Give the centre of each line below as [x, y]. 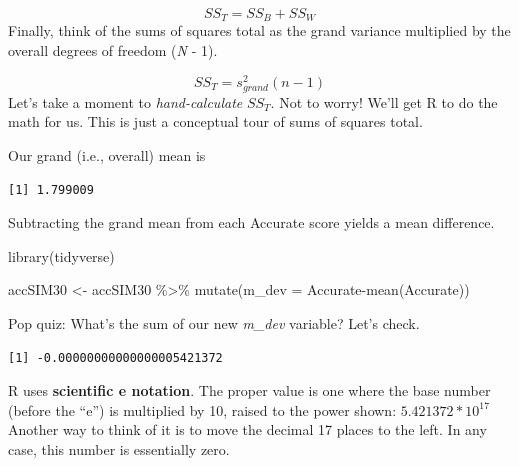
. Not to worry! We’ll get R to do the [384, 101]
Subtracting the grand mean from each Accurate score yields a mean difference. [251, 222]
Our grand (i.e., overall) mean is [107, 155]
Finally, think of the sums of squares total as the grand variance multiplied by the [259, 30]
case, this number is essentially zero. [119, 449]
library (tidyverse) [61, 255]
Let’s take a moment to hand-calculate [125, 101]
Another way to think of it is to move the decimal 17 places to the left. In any [247, 429]
